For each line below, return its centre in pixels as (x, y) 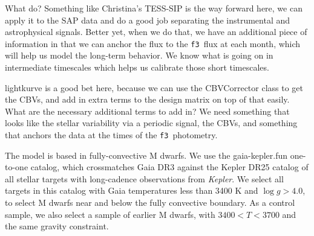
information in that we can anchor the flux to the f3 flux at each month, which (153, 43)
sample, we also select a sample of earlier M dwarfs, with (110, 214)
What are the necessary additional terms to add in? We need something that (147, 111)
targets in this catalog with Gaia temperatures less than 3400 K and (132, 190)
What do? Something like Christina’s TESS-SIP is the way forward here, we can (154, 8)
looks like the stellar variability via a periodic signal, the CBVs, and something (151, 123)
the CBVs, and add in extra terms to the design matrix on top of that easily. (147, 99)
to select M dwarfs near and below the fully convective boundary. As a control (150, 203)
